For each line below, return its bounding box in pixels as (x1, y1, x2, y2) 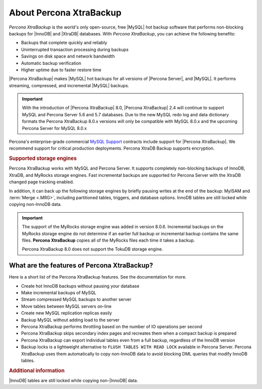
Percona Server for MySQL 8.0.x (22, 125, 87, 131)
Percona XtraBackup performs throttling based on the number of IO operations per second (21, 324, 202, 329)
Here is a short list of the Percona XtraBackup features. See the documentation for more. (9, 274, 187, 280)
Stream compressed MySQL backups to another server (21, 296, 131, 302)
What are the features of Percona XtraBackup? (9, 262, 153, 270)
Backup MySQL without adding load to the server (21, 317, 120, 323)
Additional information (9, 367, 65, 374)
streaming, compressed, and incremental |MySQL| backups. (9, 82, 130, 88)
